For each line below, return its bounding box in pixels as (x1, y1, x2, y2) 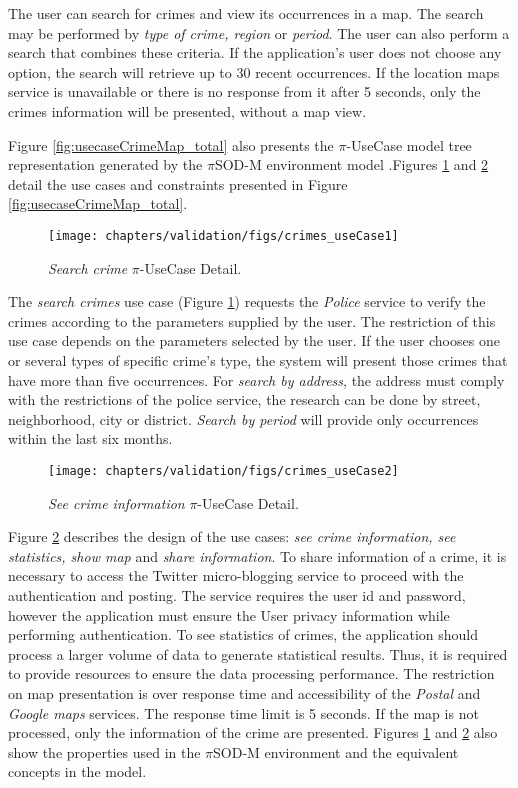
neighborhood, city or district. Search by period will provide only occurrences (8, 408, 479, 429)
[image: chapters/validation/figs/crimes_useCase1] (48, 228, 399, 243)
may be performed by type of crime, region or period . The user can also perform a (8, 22, 510, 43)
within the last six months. (8, 428, 173, 449)
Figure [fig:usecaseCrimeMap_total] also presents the (8, 134, 334, 155)
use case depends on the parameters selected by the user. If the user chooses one (8, 330, 500, 351)
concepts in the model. (8, 761, 147, 782)
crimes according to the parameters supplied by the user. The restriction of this (8, 310, 496, 331)
